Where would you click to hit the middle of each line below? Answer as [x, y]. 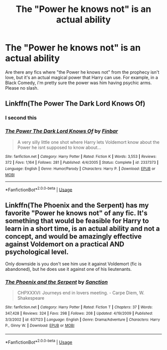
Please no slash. [22, 88]
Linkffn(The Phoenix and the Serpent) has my [77, 205]
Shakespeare [31, 298]
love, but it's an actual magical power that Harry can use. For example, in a [82, 77]
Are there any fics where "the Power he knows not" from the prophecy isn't [82, 72]
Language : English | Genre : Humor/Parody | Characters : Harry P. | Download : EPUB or [80, 169]
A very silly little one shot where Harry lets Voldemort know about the [88, 142]
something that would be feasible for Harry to [77, 221]
